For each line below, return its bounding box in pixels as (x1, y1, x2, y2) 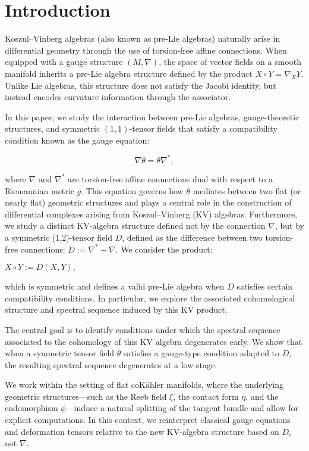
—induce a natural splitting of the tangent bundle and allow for (65, 402, 299, 414)
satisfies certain (237, 280, 293, 293)
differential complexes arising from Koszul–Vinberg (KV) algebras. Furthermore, (5, 207, 297, 220)
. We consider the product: (115, 242, 213, 255)
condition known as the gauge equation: (5, 133, 150, 146)
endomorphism (5, 402, 58, 414)
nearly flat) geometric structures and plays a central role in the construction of (5, 196, 292, 209)
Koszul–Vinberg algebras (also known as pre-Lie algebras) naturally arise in (5, 32, 280, 45)
